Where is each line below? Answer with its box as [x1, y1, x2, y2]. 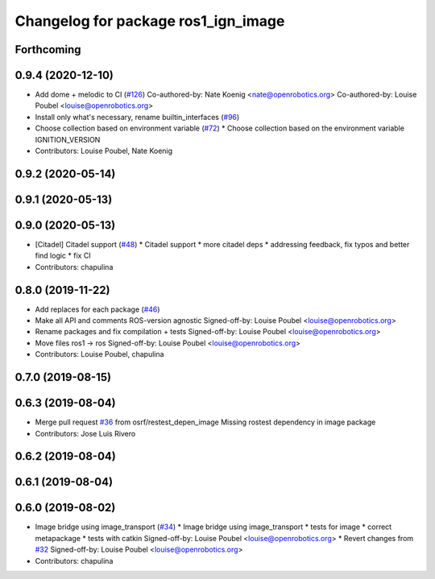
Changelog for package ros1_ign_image [14, 12, 285, 30]
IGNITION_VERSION [35, 134, 101, 144]
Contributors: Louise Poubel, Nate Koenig [35, 146, 173, 156]
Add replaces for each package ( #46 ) [35, 304, 160, 314]
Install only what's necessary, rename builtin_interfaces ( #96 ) [35, 112, 240, 122]
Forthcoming [14, 43, 81, 56]
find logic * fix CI [35, 250, 92, 261]
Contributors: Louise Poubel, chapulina [35, 349, 164, 359]
